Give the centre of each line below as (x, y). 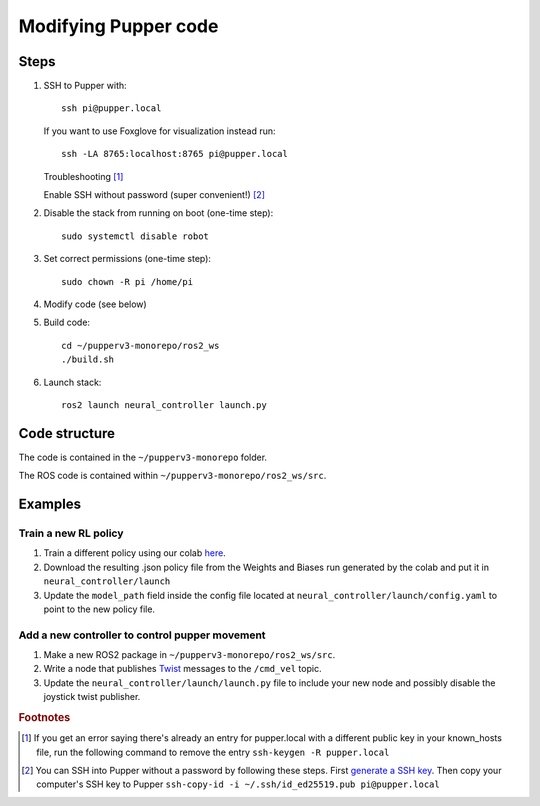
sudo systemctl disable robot (135, 236)
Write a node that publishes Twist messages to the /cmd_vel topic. (182, 669)
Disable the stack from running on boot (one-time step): (158, 213)
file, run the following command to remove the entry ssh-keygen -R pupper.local (213, 752)
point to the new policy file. (99, 609)
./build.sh (88, 359)
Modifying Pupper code (118, 26)
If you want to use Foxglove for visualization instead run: (159, 131)
